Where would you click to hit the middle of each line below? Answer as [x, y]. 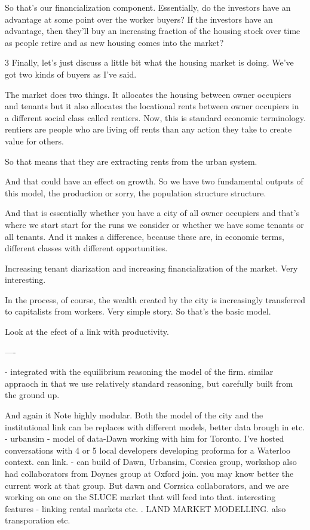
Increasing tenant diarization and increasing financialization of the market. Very [151, 268]
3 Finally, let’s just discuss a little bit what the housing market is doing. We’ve [149, 62]
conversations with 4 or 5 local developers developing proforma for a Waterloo [148, 450]
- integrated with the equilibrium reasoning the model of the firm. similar [139, 372]
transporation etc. [38, 520]
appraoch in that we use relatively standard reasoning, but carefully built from [149, 383]
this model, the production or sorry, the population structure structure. [136, 192]
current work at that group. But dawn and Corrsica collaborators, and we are [147, 485]
